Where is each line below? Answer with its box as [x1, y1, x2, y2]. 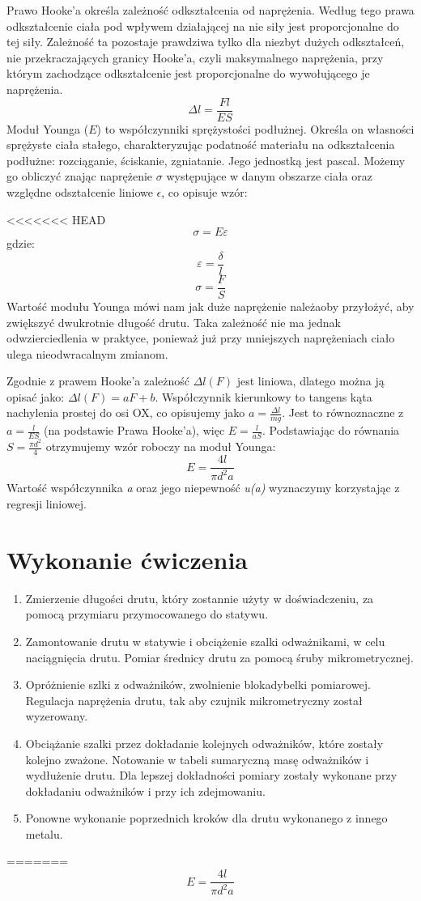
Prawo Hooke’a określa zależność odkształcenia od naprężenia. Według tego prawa [6, 2, 415, 18]
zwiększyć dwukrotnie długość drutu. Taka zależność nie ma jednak [6, 313, 341, 330]
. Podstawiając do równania [262, 422, 400, 439]
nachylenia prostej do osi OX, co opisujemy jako [6, 404, 245, 421]
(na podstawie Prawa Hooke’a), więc [43, 422, 225, 439]
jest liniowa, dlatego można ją [236, 372, 385, 389]
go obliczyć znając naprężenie [6, 168, 153, 185]
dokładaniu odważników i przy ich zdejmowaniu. [25, 782, 266, 799]
